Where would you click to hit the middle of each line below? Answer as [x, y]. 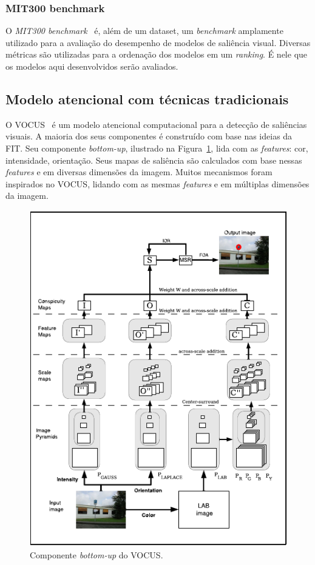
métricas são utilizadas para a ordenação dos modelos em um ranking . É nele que [157, 54]
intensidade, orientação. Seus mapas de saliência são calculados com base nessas [154, 160]
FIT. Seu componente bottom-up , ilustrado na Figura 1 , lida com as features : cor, [157, 148]
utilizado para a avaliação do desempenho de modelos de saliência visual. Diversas [158, 42]
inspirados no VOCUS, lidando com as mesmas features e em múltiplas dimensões [157, 183]
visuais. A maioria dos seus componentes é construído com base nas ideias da [149, 136]
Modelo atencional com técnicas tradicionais [147, 99]
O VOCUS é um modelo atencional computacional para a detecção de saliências [156, 124]
